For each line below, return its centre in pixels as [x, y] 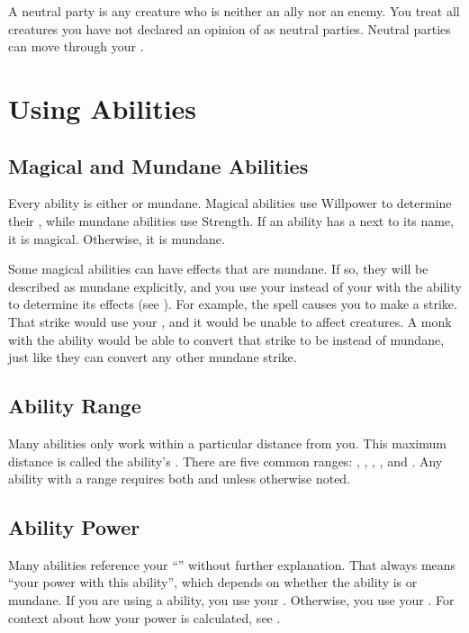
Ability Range [75, 406]
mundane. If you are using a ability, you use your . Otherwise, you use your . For [231, 600]
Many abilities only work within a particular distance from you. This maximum [227, 443]
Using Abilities [103, 108]
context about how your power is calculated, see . [144, 617]
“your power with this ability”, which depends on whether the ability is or [213, 582]
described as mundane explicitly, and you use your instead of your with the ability [235, 286]
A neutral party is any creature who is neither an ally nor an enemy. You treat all [234, 11]
